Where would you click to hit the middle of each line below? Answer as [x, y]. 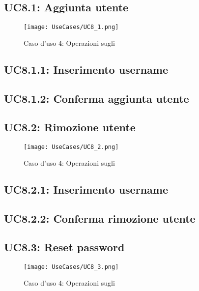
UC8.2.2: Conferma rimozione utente [100, 218]
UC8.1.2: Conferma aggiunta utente [97, 98]
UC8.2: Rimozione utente [70, 127]
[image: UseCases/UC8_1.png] [71, 27]
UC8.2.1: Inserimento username [86, 189]
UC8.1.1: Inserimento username [86, 69]
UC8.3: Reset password [64, 247]
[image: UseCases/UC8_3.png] [71, 267]
